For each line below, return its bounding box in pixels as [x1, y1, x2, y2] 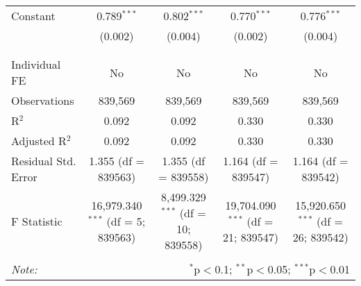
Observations [11, 92, 74, 108]
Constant [11, 8, 56, 24]
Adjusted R [11, 133, 67, 149]
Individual [11, 56, 61, 72]
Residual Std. [11, 153, 76, 169]
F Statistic [11, 212, 62, 229]
